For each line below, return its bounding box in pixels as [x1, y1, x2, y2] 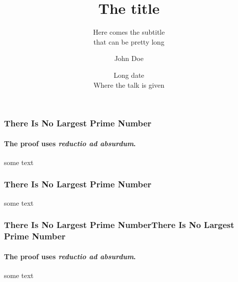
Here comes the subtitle [93, 27, 165, 37]
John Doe [114, 53, 144, 63]
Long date [114, 69, 144, 80]
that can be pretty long [93, 36, 165, 47]
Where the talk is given [93, 79, 165, 90]
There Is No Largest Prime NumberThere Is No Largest [4, 219, 235, 231]
